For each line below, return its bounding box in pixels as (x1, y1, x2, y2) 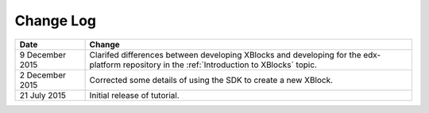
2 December (19, 70, 67, 81)
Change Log (14, 12, 97, 29)
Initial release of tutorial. (89, 89, 180, 100)
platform (89, 59, 122, 70)
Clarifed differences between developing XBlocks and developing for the (89, 49, 361, 60)
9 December (19, 49, 67, 60)
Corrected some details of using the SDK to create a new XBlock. (89, 74, 334, 85)
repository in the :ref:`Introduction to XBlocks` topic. (122, 59, 318, 70)
